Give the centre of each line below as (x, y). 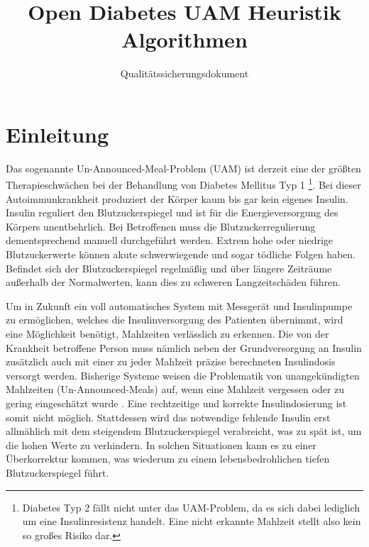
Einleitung (57, 134)
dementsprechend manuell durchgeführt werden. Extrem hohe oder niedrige (170, 240)
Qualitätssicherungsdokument (184, 73)
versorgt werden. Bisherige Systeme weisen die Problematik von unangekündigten (183, 375)
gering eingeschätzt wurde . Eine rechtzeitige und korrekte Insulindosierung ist (176, 403)
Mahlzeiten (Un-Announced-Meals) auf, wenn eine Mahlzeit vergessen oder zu (175, 389)
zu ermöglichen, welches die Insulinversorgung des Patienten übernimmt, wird (175, 320)
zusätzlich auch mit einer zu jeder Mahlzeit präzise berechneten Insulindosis (171, 361)
